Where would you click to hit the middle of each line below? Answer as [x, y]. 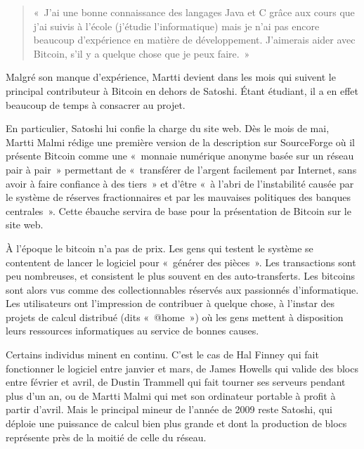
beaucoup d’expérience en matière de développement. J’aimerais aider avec [194, 40]
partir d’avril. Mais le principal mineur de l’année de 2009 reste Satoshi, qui [169, 409]
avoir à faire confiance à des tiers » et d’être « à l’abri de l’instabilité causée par [180, 183]
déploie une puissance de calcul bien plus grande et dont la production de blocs [176, 423]
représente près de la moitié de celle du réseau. [106, 437]
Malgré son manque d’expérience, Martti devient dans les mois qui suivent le [171, 77]
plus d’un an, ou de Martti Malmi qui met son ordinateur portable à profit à [171, 395]
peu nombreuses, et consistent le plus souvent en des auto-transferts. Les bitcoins [180, 276]
